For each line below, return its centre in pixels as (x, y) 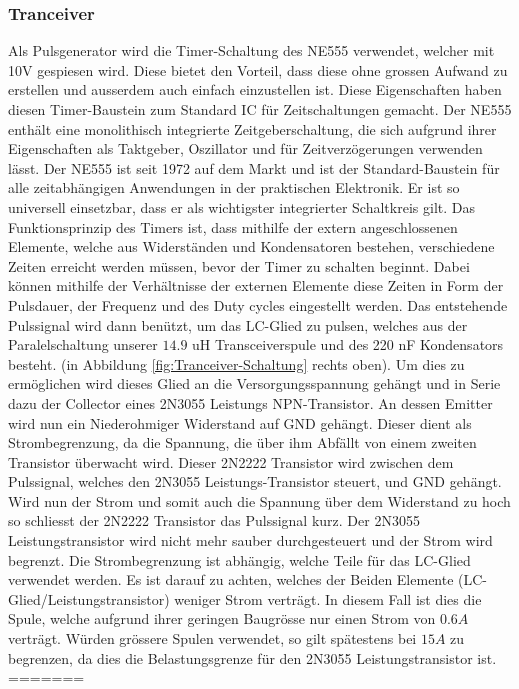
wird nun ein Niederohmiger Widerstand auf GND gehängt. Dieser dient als (240, 422)
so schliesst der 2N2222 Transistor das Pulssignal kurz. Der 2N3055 (214, 520)
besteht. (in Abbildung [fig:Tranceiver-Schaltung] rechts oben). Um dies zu (236, 363)
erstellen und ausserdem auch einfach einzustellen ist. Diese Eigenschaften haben (255, 89)
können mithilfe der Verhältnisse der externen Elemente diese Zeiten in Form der (256, 285)
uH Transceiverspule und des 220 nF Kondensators (348, 344)
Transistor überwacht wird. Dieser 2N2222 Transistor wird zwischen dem (231, 461)
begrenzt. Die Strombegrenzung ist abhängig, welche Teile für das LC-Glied (239, 559)
